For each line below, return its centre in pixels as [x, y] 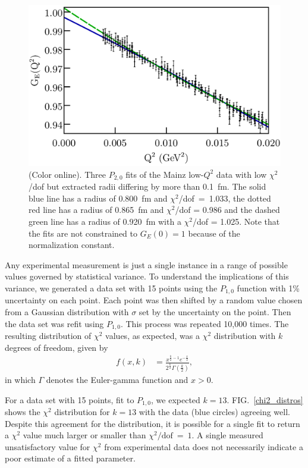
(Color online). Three [67, 174]
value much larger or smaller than [84, 435]
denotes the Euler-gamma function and [117, 379]
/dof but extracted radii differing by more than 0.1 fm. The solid [147, 186]
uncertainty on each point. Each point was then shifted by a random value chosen [154, 300]
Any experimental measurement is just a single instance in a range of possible [146, 264]
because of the [214, 233]
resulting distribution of [48, 336]
